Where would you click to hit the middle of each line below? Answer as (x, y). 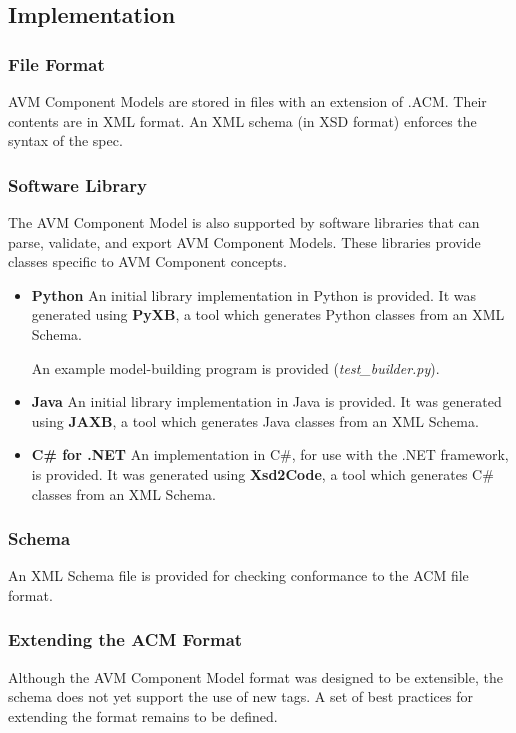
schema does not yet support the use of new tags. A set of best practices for (240, 696)
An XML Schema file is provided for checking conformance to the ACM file (238, 575)
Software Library (77, 184)
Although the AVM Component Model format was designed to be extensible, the (255, 676)
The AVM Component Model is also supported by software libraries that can (244, 222)
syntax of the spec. (65, 140)
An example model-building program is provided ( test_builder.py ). (235, 367)
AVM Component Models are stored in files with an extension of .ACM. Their (247, 101)
